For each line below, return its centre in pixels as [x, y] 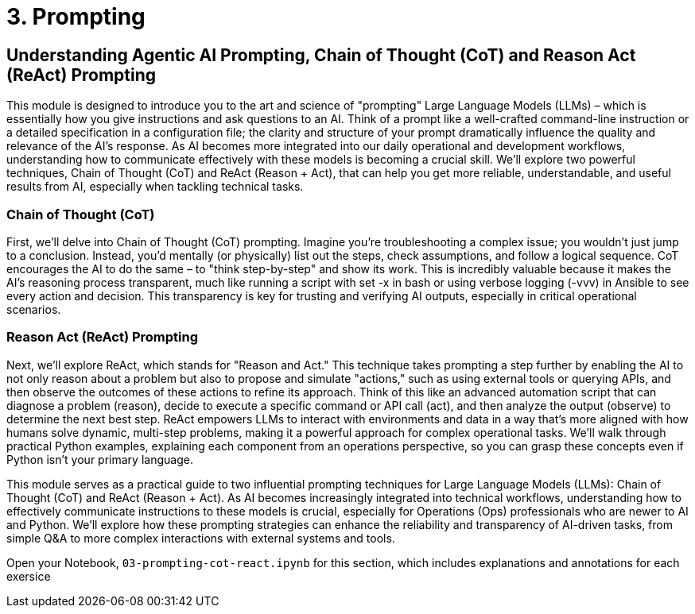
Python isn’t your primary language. [100, 459]
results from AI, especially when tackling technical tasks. [155, 187]
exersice [29, 576]
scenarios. [34, 309]
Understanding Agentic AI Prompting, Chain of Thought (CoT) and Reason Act [321, 55]
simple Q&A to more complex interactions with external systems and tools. [201, 538]
